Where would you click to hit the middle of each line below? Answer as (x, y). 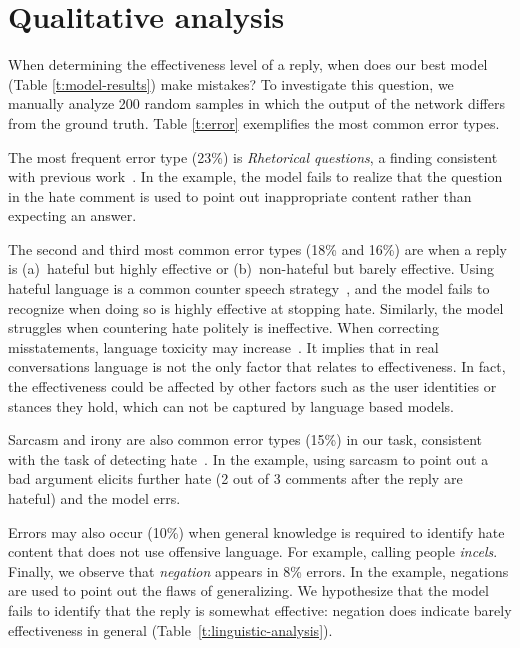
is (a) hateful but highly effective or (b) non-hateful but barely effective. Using (251, 268)
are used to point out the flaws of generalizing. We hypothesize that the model (248, 590)
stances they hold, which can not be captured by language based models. (231, 405)
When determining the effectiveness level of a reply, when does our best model (248, 64)
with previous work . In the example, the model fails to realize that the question (255, 176)
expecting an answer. (72, 215)
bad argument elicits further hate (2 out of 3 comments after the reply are (235, 478)
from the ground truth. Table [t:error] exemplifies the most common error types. (254, 122)
